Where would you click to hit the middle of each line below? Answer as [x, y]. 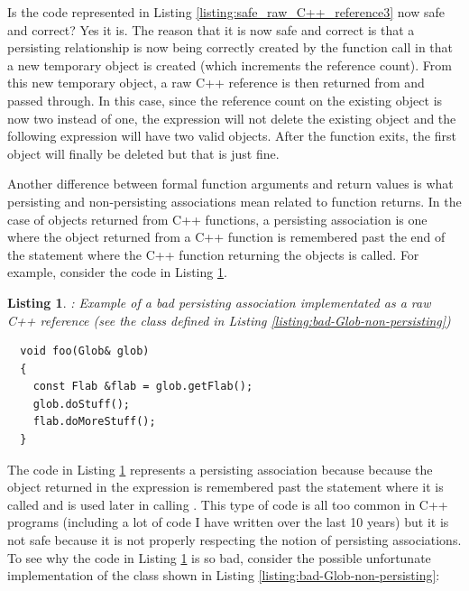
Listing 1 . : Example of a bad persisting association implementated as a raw [219, 302]
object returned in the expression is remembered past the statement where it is [225, 487]
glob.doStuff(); [82, 404]
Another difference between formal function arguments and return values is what [230, 184]
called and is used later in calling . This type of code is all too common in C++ [228, 504]
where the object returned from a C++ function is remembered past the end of [226, 237]
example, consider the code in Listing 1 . [117, 272]
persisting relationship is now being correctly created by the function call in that [230, 47]
